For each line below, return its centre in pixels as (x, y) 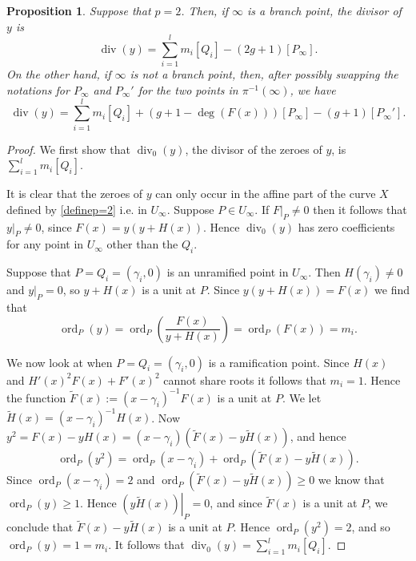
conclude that (40, 527)
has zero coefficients (346, 226)
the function (36, 397)
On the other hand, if (59, 74)
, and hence (318, 436)
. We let (302, 397)
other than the (142, 244)
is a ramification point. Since (279, 362)
